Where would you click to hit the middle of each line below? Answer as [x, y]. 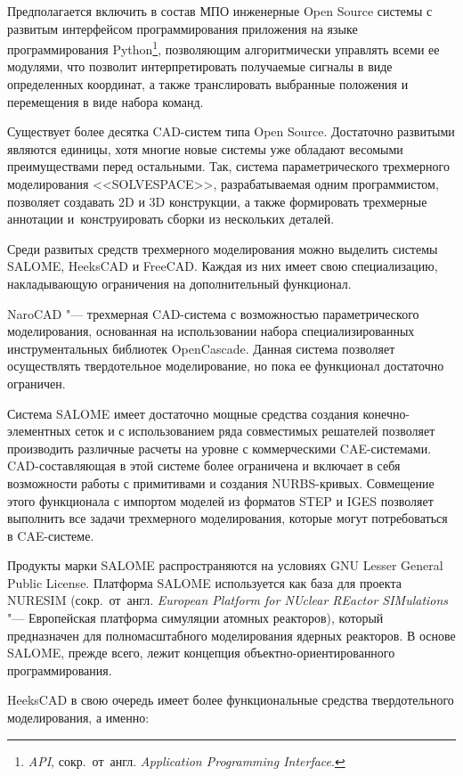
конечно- [386, 413]
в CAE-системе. [51, 535]
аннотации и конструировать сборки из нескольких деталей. [171, 219]
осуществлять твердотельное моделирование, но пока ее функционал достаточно [226, 366]
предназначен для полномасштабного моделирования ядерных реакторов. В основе [231, 635]
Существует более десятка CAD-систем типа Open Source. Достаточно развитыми [231, 131]
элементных [39, 431]
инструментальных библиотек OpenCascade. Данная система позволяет [201, 348]
